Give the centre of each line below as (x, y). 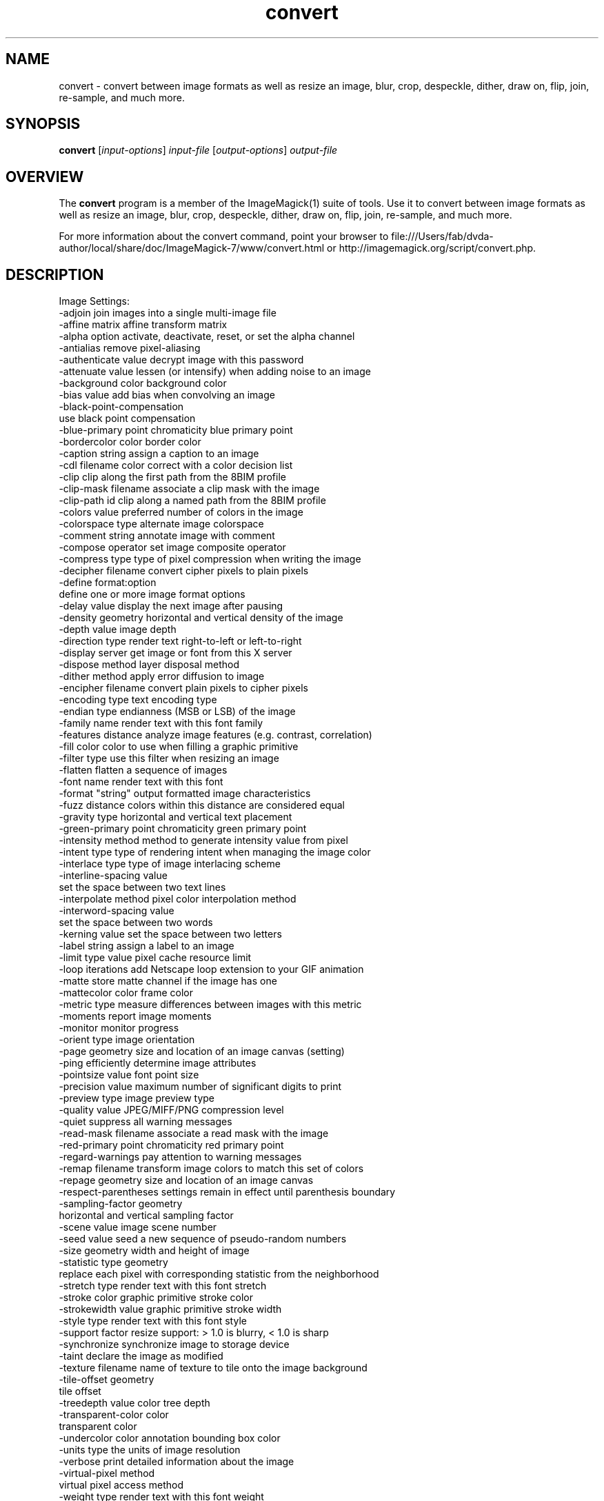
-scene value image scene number (138, 1227)
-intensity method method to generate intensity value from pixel (203, 840)
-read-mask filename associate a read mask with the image (194, 1134)
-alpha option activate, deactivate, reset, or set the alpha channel (207, 336)
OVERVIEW (45, 177)
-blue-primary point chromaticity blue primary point (176, 430)
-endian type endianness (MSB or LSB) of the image (177, 712)
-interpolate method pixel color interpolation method (178, 899)
